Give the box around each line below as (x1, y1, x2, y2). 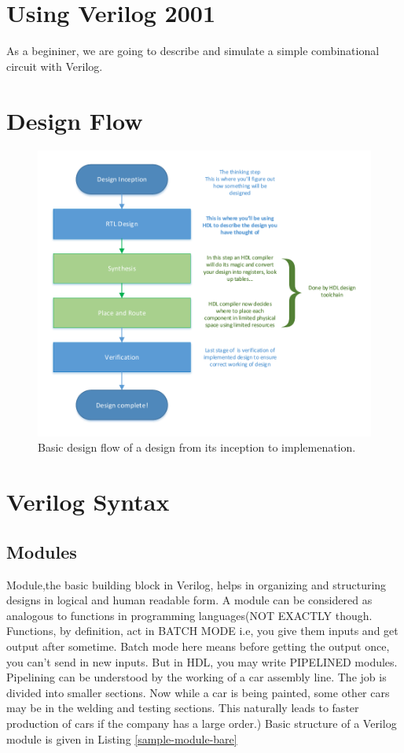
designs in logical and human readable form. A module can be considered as (6, 592, 373, 608)
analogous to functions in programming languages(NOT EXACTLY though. (6, 607, 373, 623)
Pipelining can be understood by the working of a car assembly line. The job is (6, 669, 387, 685)
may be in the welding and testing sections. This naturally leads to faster (6, 699, 359, 716)
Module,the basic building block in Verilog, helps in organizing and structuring (6, 576, 387, 592)
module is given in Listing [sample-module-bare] (6, 730, 237, 747)
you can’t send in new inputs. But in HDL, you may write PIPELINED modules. (6, 653, 398, 670)
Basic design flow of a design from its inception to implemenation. (38, 439, 356, 456)
